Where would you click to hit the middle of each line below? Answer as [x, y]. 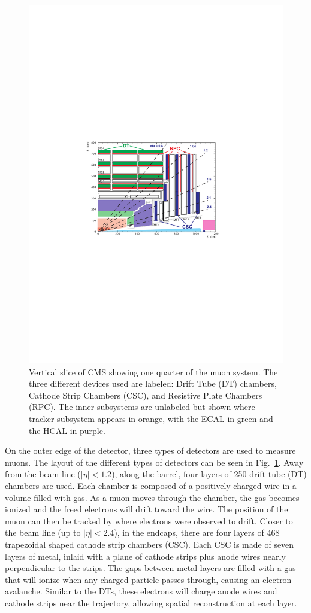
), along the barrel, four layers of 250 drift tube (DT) [209, 474]
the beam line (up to [43, 532]
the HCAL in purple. [67, 430]
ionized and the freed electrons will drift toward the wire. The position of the [147, 509]
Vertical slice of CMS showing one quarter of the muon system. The [153, 371]
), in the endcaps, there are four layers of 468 [197, 532]
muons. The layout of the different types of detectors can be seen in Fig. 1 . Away [154, 462]
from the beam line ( [43, 474]
